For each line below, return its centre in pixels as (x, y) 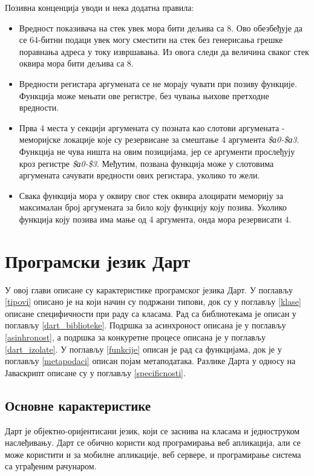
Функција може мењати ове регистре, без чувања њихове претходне (144, 95)
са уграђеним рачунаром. (51, 466)
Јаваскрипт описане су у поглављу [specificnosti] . (95, 372)
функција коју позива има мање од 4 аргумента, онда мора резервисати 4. (155, 219)
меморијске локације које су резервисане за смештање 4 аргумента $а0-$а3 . (159, 139)
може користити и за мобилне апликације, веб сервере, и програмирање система (153, 454)
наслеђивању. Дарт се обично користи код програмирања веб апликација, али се (153, 442)
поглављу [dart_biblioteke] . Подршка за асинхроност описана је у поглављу (146, 325)
